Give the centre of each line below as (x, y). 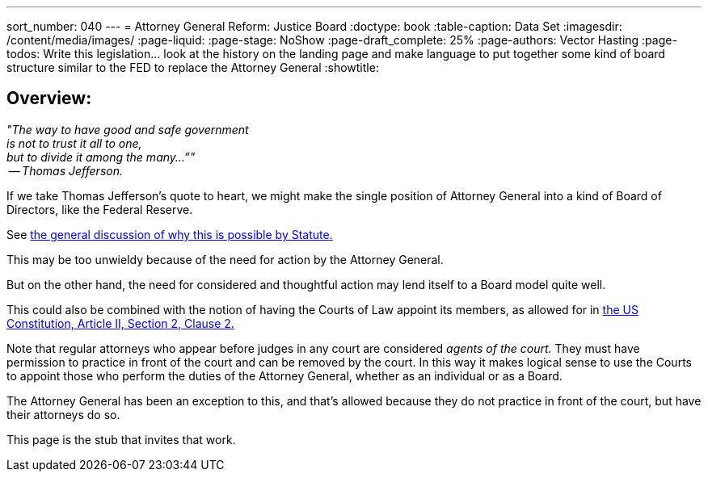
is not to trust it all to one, (74, 143)
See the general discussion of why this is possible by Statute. (170, 234)
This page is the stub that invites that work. (121, 439)
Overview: (49, 99)
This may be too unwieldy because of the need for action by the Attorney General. (225, 259)
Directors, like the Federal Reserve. (100, 209)
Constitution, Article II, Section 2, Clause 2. (120, 323)
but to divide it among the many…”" (101, 157)
